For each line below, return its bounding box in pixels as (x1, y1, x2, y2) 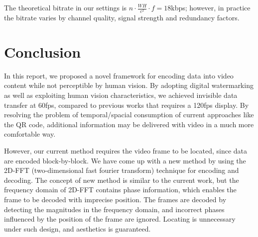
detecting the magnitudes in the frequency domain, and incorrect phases (4, 204, 225, 214)
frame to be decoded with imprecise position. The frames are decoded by (4, 194, 227, 204)
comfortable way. (4, 129, 56, 139)
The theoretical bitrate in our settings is (4, 2, 127, 12)
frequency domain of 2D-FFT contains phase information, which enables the (4, 184, 237, 195)
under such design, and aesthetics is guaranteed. (4, 223, 151, 234)
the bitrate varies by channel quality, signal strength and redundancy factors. (4, 12, 240, 23)
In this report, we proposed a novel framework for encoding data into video (4, 70, 234, 80)
